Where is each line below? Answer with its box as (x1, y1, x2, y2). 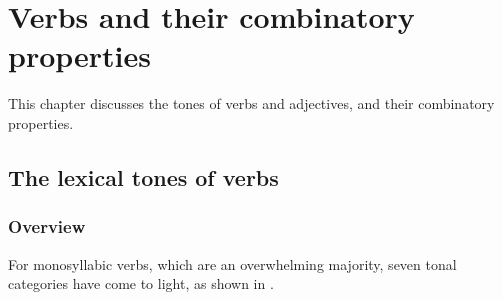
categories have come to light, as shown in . (8, 273, 274, 294)
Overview (8, 214, 86, 239)
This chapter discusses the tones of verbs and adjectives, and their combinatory (8, 93, 495, 114)
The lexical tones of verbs (8, 161, 279, 192)
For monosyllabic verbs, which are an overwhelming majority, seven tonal (8, 253, 457, 274)
